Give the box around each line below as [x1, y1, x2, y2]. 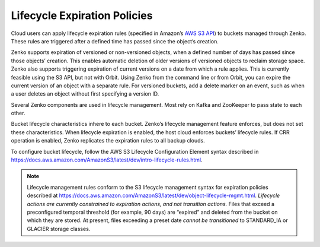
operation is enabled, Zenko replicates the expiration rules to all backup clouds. [11, 137, 205, 144]
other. [11, 110, 25, 117]
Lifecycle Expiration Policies [11, 9, 153, 22]
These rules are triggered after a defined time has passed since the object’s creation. [11, 37, 219, 45]
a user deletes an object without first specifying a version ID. [11, 90, 159, 97]
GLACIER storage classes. [27, 225, 91, 232]
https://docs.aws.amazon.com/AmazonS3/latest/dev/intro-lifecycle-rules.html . [11, 156, 203, 163]
